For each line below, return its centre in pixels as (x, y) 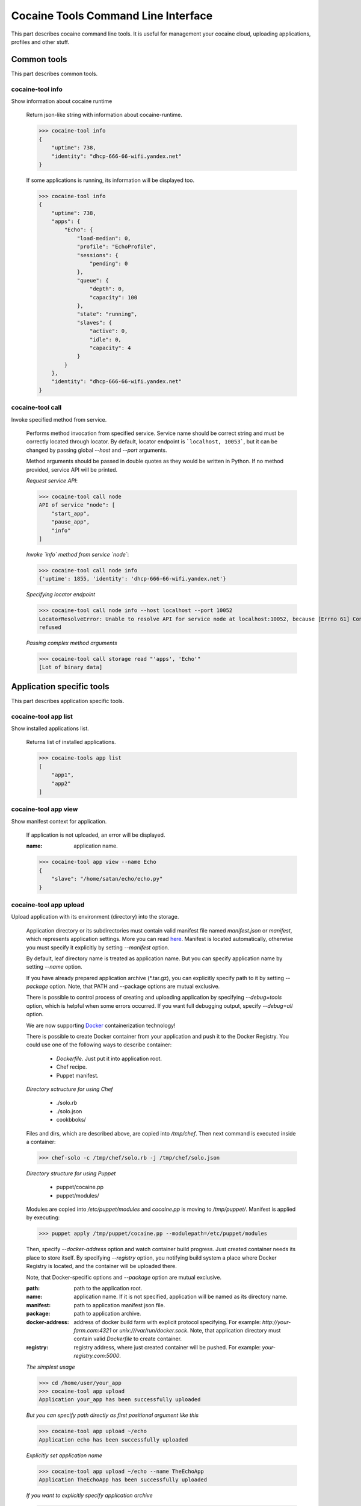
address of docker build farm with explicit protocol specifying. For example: (167, 1322)
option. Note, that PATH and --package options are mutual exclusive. (134, 986)
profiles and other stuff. (40, 42)
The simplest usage (51, 1367)
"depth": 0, (107, 289)
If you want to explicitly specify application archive (89, 1495)
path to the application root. (108, 1288)
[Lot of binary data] (71, 667)
